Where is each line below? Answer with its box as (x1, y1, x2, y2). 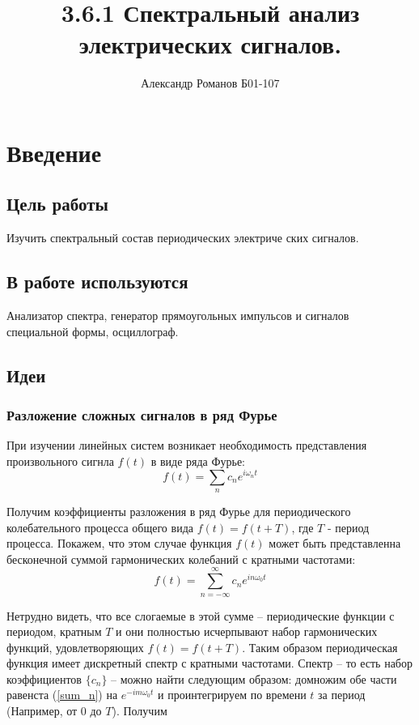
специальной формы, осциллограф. (6, 322, 179, 339)
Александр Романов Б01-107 (141, 75, 280, 92)
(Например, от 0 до (6, 702, 102, 719)
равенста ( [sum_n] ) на (6, 686, 118, 703)
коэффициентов (6, 670, 82, 687)
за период (318, 686, 366, 703)
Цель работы (6, 191, 108, 216)
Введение (6, 135, 102, 168)
